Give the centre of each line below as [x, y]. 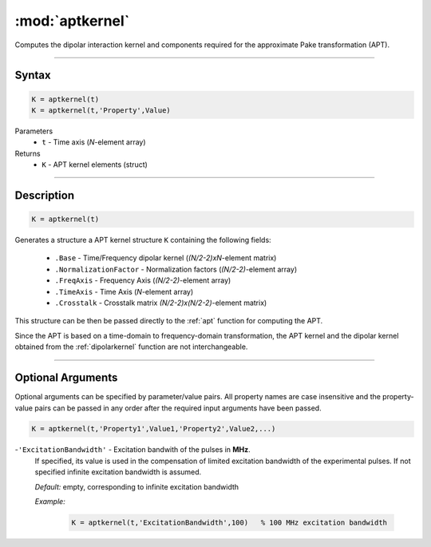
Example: [50, 501]
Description [45, 195]
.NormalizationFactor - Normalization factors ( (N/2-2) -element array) [176, 269]
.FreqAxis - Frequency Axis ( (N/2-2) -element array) [143, 280]
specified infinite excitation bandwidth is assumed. [118, 472]
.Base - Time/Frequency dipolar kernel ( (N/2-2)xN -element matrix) [166, 258]
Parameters [34, 131]
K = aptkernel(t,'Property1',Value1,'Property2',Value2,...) [154, 429]
